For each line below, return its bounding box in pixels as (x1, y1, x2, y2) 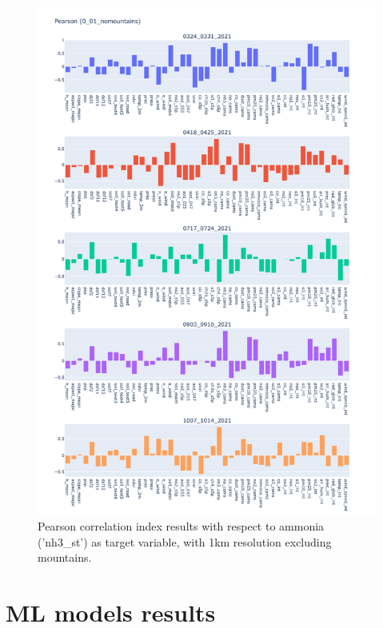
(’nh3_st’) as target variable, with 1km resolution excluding (38, 533, 332, 550)
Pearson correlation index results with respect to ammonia (38, 518, 325, 535)
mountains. (38, 549, 92, 566)
